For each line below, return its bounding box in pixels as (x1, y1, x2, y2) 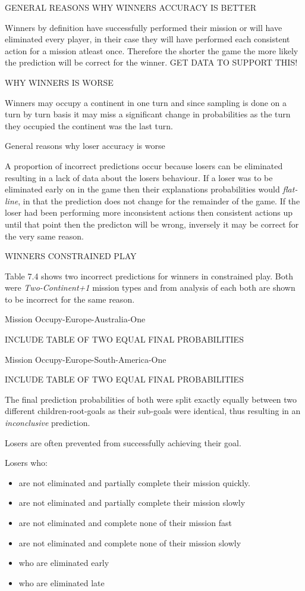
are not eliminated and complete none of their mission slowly (18, 536, 241, 549)
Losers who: (5, 456, 48, 469)
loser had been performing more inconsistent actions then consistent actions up (5, 206, 293, 219)
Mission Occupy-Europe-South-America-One (5, 353, 166, 365)
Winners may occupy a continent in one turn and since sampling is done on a (5, 96, 287, 108)
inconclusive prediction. (5, 416, 90, 429)
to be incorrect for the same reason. (5, 293, 135, 305)
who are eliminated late (18, 576, 105, 589)
